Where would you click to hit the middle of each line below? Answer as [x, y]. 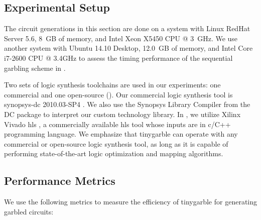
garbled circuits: [29, 211]
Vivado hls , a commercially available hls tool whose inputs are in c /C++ [117, 124]
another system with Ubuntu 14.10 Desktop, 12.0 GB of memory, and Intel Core [128, 48]
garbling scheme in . [35, 68]
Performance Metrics [60, 181]
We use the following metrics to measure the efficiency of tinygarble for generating [131, 202]
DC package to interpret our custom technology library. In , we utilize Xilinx [122, 114]
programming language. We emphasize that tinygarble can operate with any [121, 134]
